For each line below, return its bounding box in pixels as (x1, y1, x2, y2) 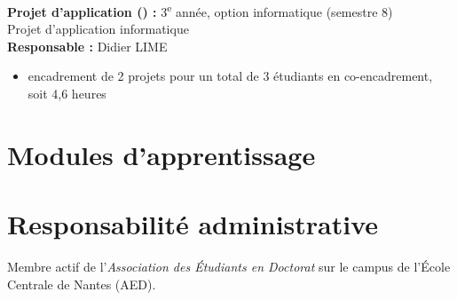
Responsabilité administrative (7, 206, 379, 242)
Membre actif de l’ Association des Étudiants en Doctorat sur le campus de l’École (7, 257, 451, 276)
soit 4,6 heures (28, 84, 106, 103)
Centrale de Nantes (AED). (7, 274, 156, 293)
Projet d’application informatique (7, 20, 189, 38)
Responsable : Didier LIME (7, 36, 168, 55)
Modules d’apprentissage (7, 136, 316, 172)
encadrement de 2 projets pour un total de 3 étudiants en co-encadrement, (28, 67, 433, 85)
